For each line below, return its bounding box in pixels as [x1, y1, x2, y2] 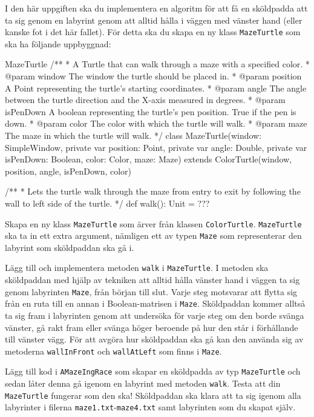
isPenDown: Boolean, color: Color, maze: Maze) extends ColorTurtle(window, [5, 153, 292, 165]
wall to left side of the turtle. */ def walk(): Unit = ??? [5, 196, 210, 209]
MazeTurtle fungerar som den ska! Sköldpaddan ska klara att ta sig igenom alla [5, 389, 301, 401]
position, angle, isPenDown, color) [5, 164, 132, 177]
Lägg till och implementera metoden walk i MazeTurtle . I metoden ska [5, 261, 269, 274]
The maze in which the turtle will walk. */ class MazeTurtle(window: [5, 129, 262, 141]
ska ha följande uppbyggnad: [5, 37, 111, 50]
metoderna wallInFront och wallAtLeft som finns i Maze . [5, 344, 222, 357]
